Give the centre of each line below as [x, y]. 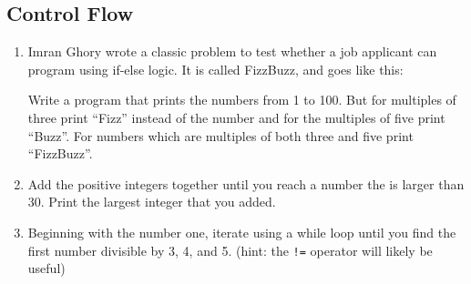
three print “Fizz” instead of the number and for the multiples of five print [236, 117]
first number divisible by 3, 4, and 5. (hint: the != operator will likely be [230, 250]
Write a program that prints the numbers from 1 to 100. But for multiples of [242, 100]
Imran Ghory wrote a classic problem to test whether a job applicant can [232, 51]
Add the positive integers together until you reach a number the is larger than [246, 183]
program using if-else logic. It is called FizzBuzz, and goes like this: [215, 69]
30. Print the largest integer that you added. [152, 202]
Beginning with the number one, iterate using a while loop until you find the [242, 232]
